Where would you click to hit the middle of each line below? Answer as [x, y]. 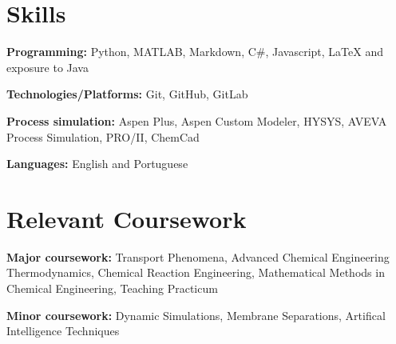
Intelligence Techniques [63, 331]
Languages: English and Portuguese [97, 164]
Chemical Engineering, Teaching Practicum [112, 288]
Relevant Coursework [127, 218]
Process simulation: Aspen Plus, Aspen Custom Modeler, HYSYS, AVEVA [197, 120]
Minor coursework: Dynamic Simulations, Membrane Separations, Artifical [196, 315]
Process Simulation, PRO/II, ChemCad [103, 136]
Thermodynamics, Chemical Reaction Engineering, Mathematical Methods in [196, 272]
